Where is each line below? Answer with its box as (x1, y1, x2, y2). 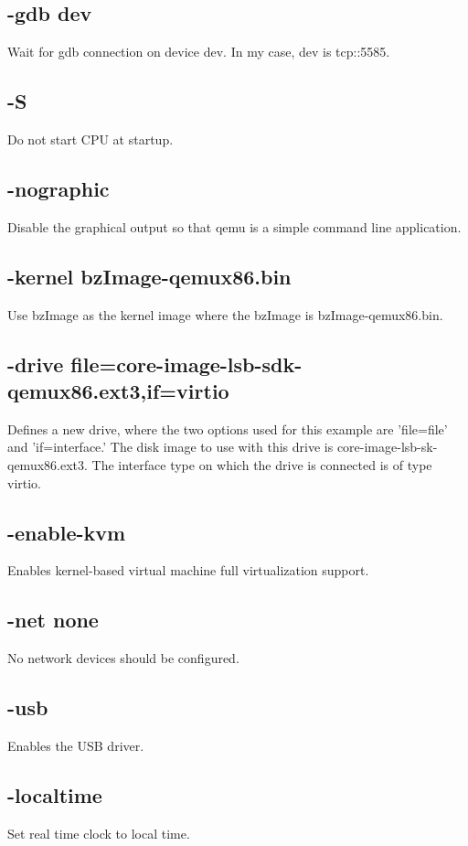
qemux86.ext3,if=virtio (7, 376, 229, 404)
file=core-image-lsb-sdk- (70, 349, 303, 378)
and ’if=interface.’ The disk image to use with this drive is (7, 437, 334, 456)
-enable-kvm (7, 518, 126, 546)
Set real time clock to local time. (7, 823, 190, 842)
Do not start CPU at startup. (7, 130, 174, 148)
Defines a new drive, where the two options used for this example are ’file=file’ (7, 419, 448, 438)
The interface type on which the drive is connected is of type (91, 455, 432, 474)
